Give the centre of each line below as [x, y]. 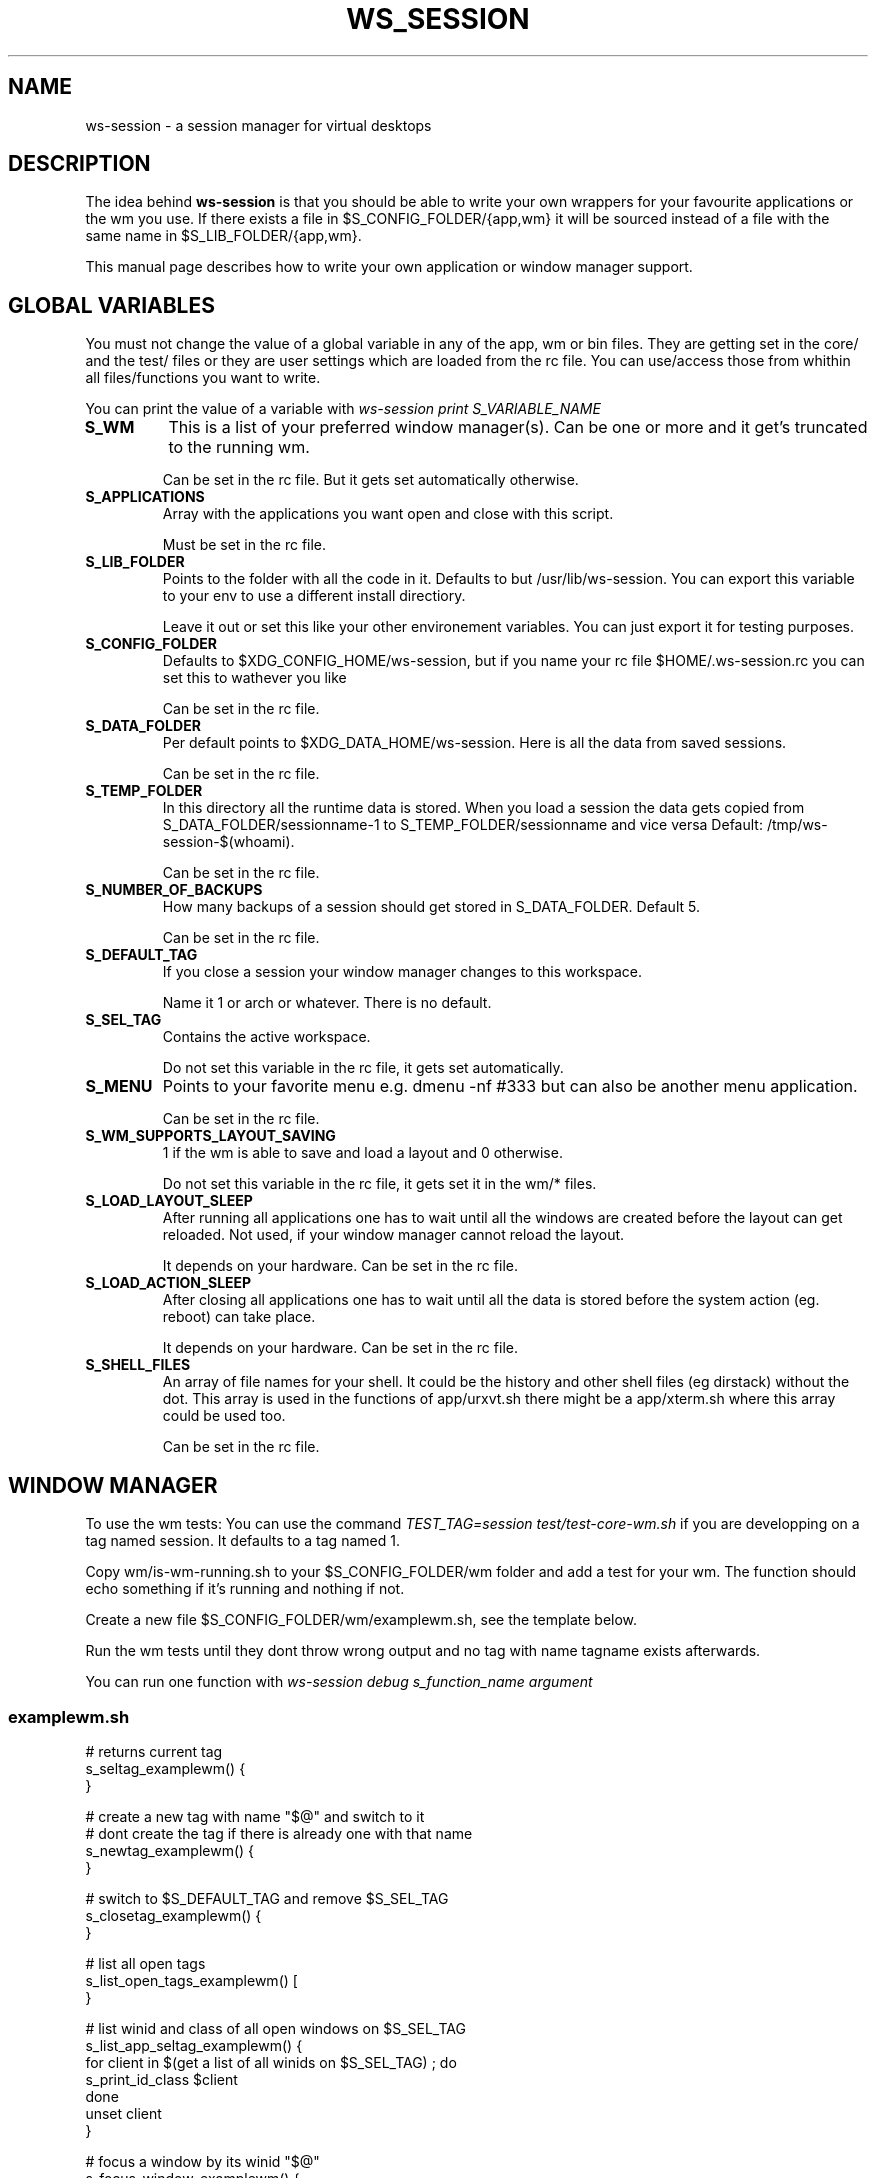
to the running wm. [239, 447]
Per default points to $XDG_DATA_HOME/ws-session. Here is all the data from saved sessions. [474, 743]
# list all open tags [145, 1963]
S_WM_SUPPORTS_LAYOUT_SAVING [210, 1136]
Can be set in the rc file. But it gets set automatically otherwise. [370, 480]
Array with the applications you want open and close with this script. [388, 514]
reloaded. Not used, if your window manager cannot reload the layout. [393, 1235]
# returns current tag [154, 1751]
